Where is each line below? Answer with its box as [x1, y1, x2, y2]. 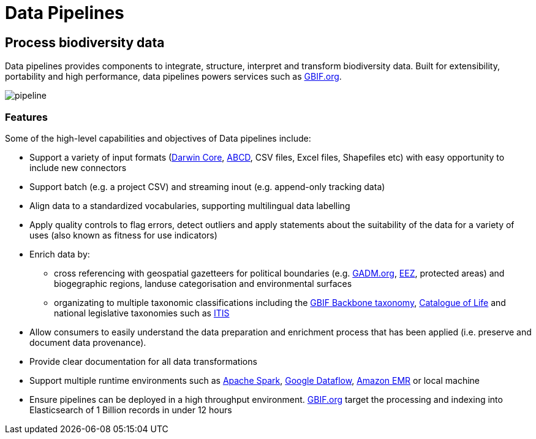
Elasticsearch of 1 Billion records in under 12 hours [29, 404, 232, 415]
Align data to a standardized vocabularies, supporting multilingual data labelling [29, 200, 350, 211]
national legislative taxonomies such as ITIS [54, 307, 230, 318]
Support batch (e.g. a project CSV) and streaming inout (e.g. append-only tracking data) [29, 181, 385, 192]
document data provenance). [29, 337, 146, 348]
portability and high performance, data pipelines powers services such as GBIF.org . [5, 71, 342, 82]
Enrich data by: [29, 248, 90, 259]
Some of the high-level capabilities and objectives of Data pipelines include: [5, 132, 311, 143]
